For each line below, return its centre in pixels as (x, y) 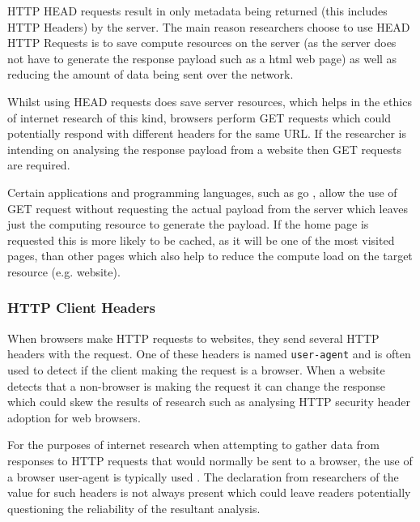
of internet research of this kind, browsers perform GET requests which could (199, 117)
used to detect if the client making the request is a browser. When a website (196, 369)
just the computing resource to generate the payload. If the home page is (188, 224)
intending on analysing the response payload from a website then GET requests (204, 149)
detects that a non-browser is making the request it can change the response (196, 385)
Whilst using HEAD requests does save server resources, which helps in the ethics (210, 101)
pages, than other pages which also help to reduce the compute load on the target (210, 256)
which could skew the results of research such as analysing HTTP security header (209, 402)
